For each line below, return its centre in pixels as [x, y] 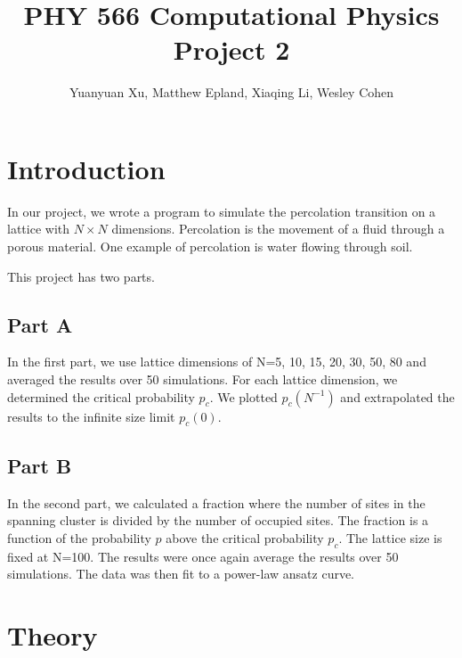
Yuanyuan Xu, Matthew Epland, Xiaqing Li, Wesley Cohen [231, 92]
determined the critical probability [101, 396]
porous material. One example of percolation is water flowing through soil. [210, 247]
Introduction [86, 168]
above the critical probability [245, 537]
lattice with [38, 229]
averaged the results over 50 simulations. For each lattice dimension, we [203, 379]
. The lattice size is [390, 537]
